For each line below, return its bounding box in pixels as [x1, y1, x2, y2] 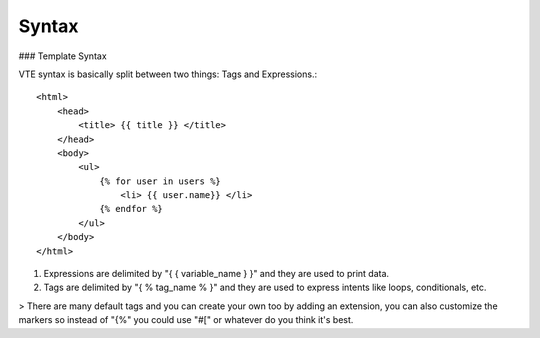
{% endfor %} [99, 203, 164, 215]
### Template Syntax [18, 50, 107, 62]
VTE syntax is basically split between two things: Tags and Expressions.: [18, 68, 318, 80]
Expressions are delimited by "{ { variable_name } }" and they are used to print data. [43, 268, 390, 280]
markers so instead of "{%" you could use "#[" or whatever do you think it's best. [18, 314, 354, 326]
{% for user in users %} [99, 175, 222, 187]
